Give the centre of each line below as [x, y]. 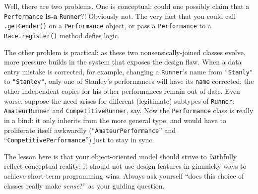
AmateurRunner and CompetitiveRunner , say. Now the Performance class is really [129, 110]
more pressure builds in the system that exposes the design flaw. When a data [123, 62]
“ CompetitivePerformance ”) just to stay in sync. [79, 140]
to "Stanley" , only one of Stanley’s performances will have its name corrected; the [129, 81]
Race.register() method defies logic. [62, 35]
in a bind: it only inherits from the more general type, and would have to [115, 120]
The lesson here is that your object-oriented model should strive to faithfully [121, 156]
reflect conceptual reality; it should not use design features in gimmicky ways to [125, 166]
